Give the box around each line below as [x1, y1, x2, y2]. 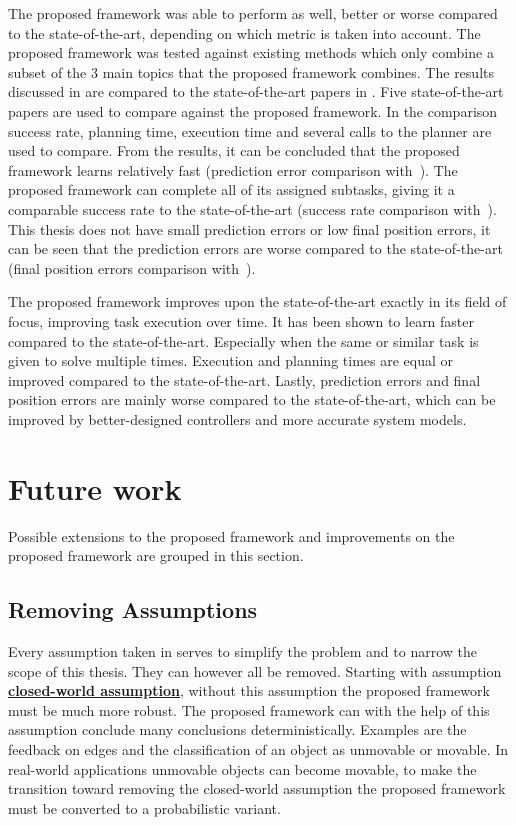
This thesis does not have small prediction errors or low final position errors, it [8, 218, 491, 239]
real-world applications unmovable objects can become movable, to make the [8, 758, 477, 779]
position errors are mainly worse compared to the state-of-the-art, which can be [8, 389, 496, 410]
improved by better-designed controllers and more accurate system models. [8, 408, 467, 429]
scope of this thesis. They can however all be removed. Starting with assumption [8, 660, 502, 681]
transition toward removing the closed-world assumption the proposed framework [8, 778, 506, 799]
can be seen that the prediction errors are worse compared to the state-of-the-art [8, 238, 503, 259]
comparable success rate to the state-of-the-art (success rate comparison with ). [8, 198, 497, 219]
